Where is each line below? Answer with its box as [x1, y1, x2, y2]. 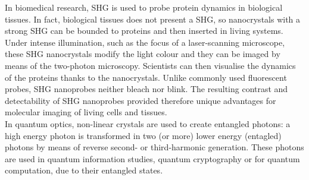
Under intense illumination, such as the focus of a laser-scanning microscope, [5, 36, 285, 48]
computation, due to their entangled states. [5, 164, 163, 176]
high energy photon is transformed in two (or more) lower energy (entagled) [5, 129, 282, 141]
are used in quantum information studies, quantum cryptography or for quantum [5, 152, 300, 165]
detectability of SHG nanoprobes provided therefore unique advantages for [5, 94, 276, 106]
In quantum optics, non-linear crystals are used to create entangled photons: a [5, 117, 291, 130]
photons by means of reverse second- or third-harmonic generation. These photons [5, 141, 304, 153]
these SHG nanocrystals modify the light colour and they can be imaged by [5, 48, 280, 60]
